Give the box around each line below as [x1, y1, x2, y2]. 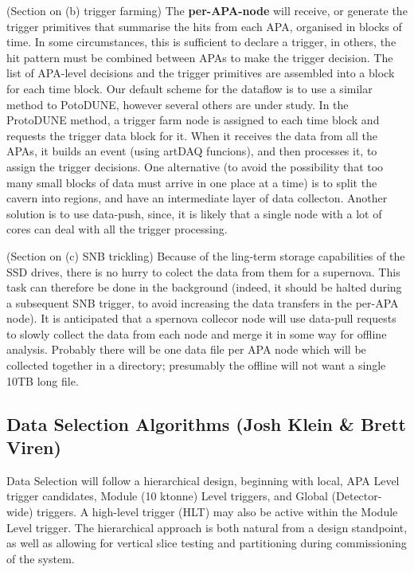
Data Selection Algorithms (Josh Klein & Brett [6, 411, 406, 436]
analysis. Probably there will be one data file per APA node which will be [6, 341, 366, 358]
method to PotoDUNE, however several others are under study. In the [6, 96, 349, 112]
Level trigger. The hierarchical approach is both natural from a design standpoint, [6, 519, 408, 535]
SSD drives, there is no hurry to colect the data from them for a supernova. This [6, 263, 400, 280]
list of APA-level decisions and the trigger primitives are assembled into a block [6, 65, 395, 81]
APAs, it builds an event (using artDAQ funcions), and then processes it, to [6, 143, 377, 159]
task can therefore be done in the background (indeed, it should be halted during [6, 279, 402, 296]
